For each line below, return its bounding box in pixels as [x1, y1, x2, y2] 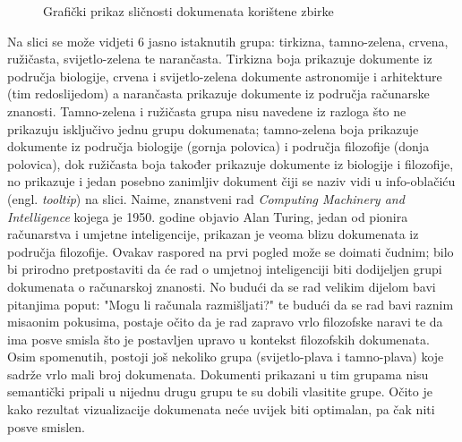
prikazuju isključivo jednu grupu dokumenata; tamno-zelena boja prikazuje [7, 119, 419, 138]
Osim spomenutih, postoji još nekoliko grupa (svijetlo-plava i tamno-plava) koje [7, 347, 444, 366]
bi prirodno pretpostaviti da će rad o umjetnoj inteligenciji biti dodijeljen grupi [7, 259, 442, 278]
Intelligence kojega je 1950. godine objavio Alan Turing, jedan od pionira [7, 207, 408, 225]
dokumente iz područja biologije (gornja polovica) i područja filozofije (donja [7, 137, 430, 156]
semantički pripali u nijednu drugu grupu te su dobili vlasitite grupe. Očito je [7, 382, 432, 401]
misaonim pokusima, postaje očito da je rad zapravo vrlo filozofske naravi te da [7, 312, 443, 331]
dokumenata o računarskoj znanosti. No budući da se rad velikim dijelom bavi [7, 276, 436, 295]
